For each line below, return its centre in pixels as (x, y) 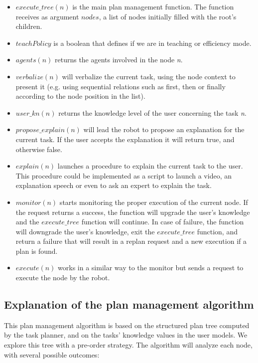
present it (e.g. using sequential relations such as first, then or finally (121, 86)
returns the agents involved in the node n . (119, 60)
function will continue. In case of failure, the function (163, 222)
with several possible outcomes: (52, 354)
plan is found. (37, 251)
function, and (217, 231)
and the (27, 222)
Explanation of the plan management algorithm (129, 304)
